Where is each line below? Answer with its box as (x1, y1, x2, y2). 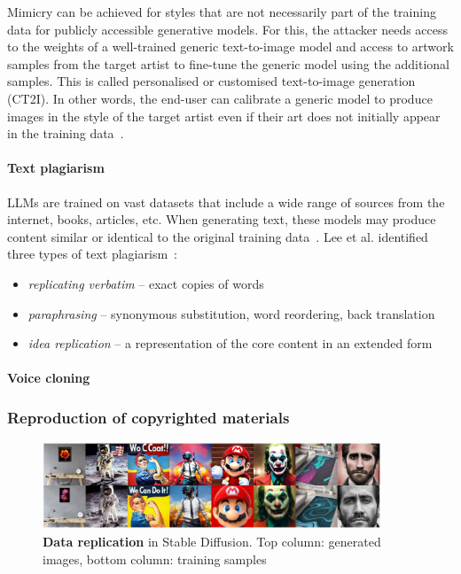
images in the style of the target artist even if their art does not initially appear (7, 106, 441, 125)
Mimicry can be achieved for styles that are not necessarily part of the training (7, 3, 436, 20)
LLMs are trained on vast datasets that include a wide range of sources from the (7, 192, 445, 211)
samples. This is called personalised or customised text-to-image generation (7, 72, 416, 90)
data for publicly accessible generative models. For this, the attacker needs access (7, 19, 449, 38)
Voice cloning (7, 368, 90, 387)
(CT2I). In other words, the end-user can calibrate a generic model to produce (7, 89, 433, 107)
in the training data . (7, 124, 124, 143)
